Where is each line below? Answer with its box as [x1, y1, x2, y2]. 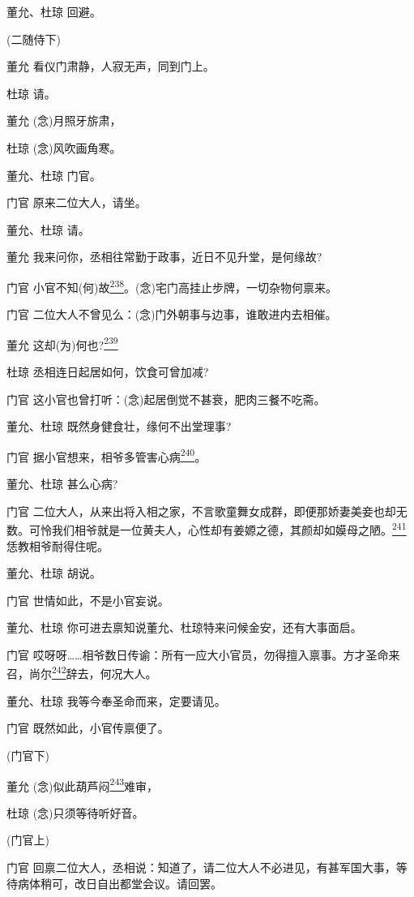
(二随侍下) [6, 30, 61, 47]
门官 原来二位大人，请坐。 [6, 194, 147, 211]
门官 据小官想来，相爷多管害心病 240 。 [6, 445, 207, 465]
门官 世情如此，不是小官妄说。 [6, 591, 169, 608]
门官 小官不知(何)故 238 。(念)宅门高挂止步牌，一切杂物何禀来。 [6, 276, 337, 295]
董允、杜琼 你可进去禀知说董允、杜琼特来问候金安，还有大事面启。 [6, 619, 362, 636]
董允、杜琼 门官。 [6, 166, 101, 183]
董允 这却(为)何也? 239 [6, 333, 118, 353]
